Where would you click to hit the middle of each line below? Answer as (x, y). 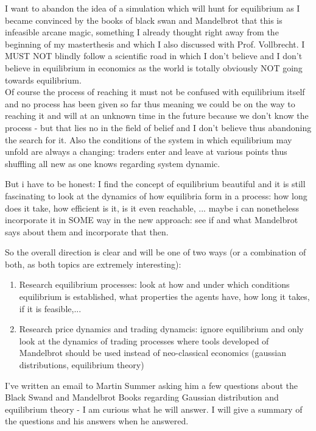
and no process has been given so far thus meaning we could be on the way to (150, 103)
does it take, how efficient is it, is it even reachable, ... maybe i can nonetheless (152, 208)
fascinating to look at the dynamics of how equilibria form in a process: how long (156, 195)
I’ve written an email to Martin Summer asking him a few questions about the (152, 385)
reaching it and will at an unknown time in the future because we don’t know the (157, 116)
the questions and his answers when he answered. (97, 421)
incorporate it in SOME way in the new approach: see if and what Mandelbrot (152, 220)
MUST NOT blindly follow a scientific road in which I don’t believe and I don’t (154, 56)
